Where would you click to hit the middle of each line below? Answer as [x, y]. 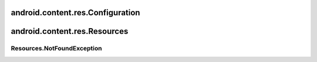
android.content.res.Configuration [75, 13]
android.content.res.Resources [70, 31]
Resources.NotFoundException [56, 49]
